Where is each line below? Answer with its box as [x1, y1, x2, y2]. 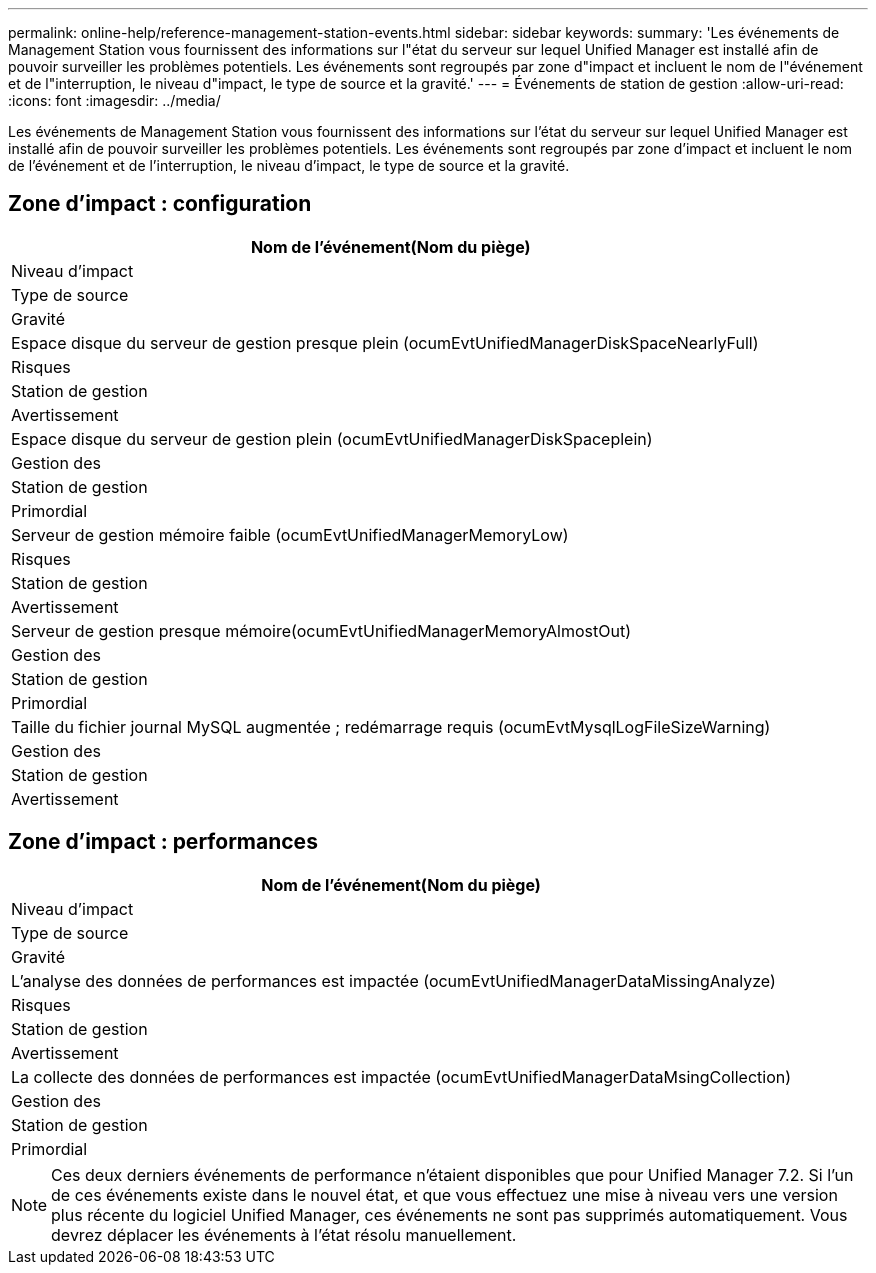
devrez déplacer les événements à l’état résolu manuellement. [51, 1224, 517, 1245]
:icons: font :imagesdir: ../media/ [8, 92, 221, 109]
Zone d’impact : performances [8, 829, 318, 855]
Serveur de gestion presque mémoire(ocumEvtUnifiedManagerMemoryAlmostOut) [11, 620, 631, 641]
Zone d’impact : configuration [8, 191, 312, 217]
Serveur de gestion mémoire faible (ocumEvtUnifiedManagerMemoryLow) [11, 524, 569, 545]
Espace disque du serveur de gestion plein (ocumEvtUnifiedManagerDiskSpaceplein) [11, 428, 653, 449]
